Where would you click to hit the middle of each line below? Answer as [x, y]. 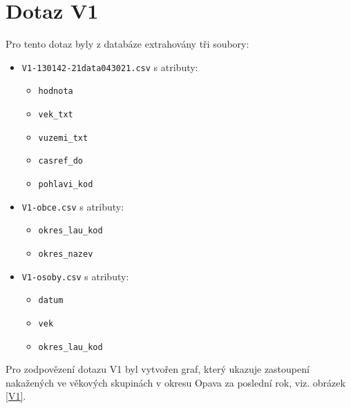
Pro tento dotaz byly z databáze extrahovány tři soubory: [127, 44]
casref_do [61, 161]
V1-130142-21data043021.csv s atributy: [110, 67]
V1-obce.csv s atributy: [73, 206]
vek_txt [56, 115]
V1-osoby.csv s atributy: [75, 276]
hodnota [56, 91]
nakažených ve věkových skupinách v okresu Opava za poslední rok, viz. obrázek [175, 382]
